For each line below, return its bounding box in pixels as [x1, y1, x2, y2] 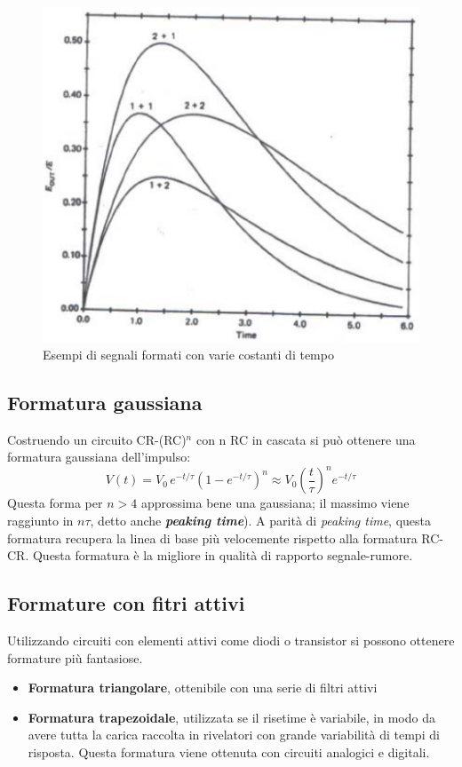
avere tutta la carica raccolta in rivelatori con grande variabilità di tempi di [28, 725, 440, 744]
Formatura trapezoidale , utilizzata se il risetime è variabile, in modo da [28, 708, 435, 726]
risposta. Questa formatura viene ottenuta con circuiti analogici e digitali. [28, 742, 430, 761]
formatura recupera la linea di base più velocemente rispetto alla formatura [7, 528, 418, 547]
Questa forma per [7, 494, 103, 512]
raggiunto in [7, 510, 74, 529]
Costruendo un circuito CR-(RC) [7, 430, 187, 448]
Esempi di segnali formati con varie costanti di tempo [43, 344, 334, 363]
